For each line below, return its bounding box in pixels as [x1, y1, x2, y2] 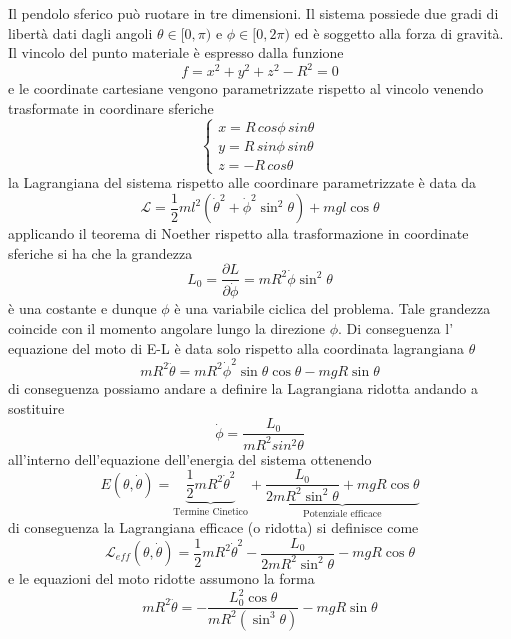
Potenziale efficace [303, 509, 382, 520]
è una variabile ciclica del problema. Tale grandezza [174, 298, 491, 319]
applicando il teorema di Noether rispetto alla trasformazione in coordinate [8, 223, 469, 244]
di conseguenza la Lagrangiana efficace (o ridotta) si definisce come [8, 516, 419, 537]
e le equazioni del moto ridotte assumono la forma [8, 567, 315, 588]
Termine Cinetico [173, 507, 248, 518]
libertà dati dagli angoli [8, 22, 153, 43]
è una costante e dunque [8, 298, 157, 319]
